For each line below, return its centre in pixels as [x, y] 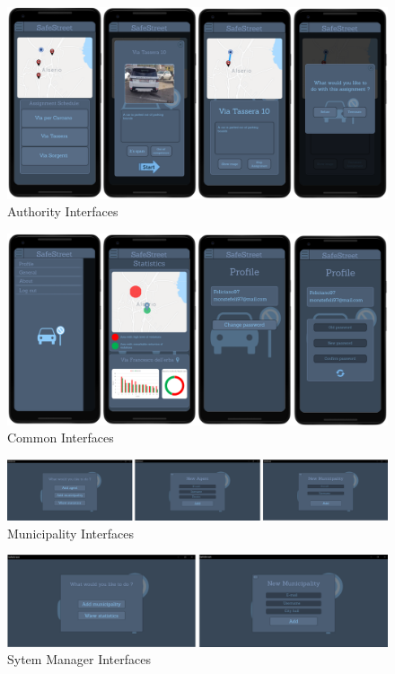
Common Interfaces [61, 438]
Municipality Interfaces [70, 533]
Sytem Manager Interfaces [79, 659]
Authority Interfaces [63, 211]
